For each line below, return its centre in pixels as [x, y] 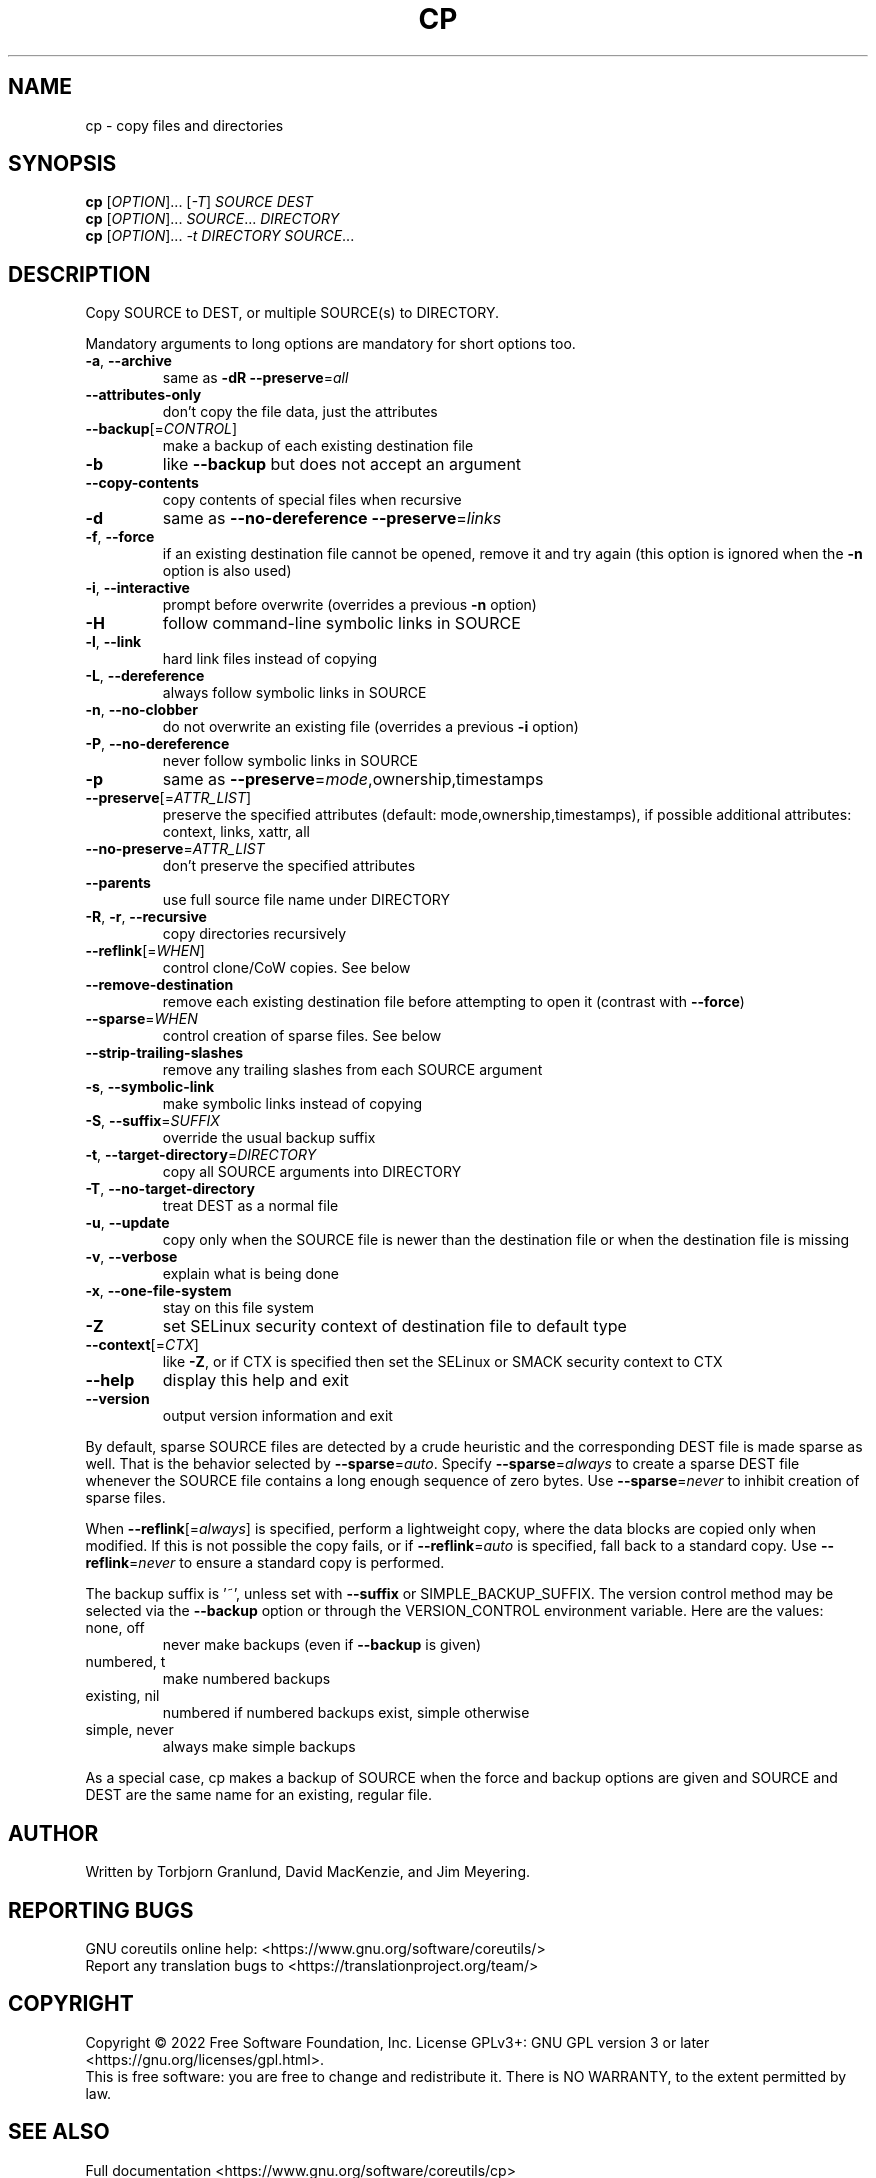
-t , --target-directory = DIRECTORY [201, 1155]
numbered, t [125, 1662]
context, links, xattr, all [236, 832]
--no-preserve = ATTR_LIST [175, 849]
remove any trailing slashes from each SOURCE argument [352, 1070]
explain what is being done [250, 1274]
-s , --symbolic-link [150, 1087]
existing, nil [122, 1696]
